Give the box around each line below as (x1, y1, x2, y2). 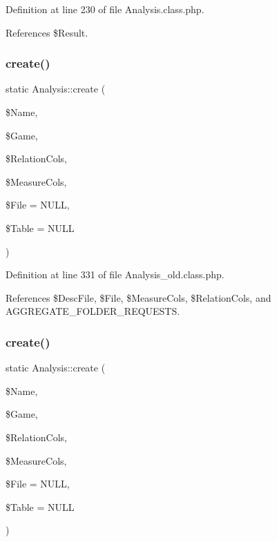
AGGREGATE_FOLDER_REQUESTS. (6, 304, 180, 318)
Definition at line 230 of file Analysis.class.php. (6, 2, 204, 16)
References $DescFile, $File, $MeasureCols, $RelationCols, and (6, 290, 271, 304)
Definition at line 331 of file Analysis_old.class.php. (6, 267, 225, 282)
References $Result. (6, 25, 88, 39)
